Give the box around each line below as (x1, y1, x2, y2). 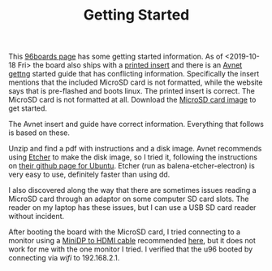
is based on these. (8, 128, 71, 138)
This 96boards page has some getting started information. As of (8, 51, 223, 62)
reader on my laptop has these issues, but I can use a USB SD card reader (8, 203, 257, 212)
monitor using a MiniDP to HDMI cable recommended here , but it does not (8, 236, 256, 246)
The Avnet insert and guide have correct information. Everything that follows (8, 120, 264, 129)
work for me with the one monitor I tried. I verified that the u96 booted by (8, 244, 253, 254)
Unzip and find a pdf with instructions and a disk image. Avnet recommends (8, 144, 262, 154)
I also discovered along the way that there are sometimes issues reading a (8, 186, 257, 195)
